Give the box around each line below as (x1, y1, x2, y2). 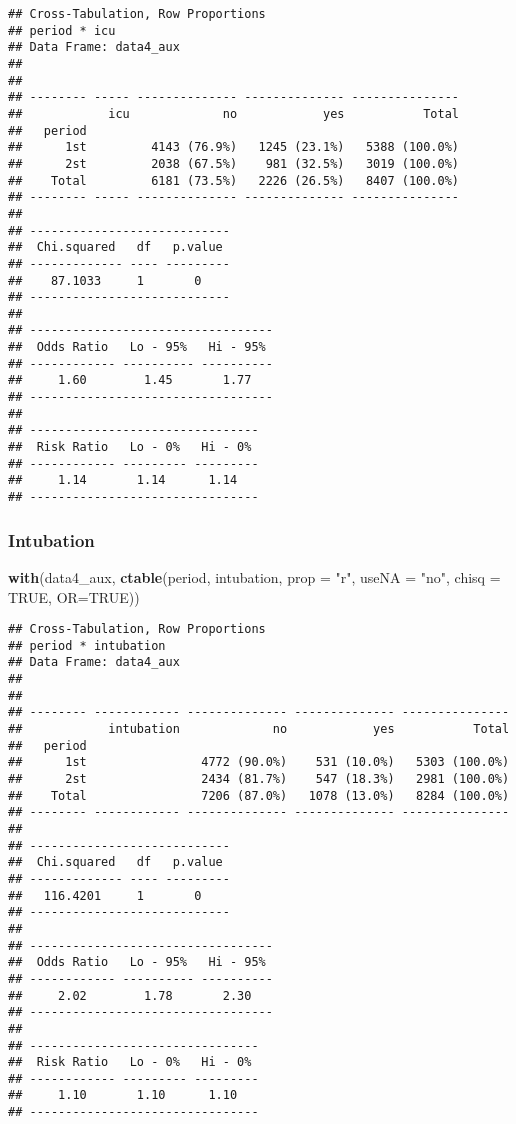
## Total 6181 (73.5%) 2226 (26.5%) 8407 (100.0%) (8, 173, 460, 188)
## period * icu (8, 23, 116, 38)
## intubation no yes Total (8, 722, 510, 737)
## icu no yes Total (8, 106, 460, 121)
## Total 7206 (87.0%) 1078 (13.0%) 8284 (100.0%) (8, 788, 510, 803)
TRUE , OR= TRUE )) (8, 586, 140, 607)
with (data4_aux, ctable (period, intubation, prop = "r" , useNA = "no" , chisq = (8, 566, 501, 587)
